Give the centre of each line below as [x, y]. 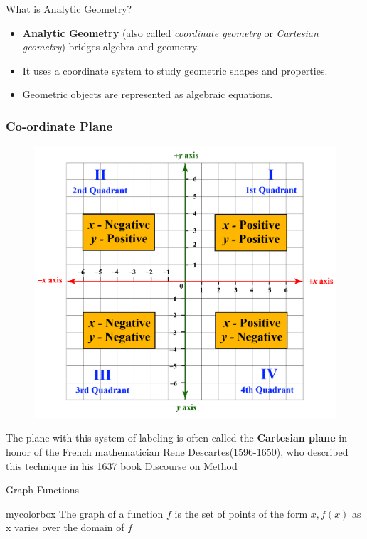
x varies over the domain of [65, 527]
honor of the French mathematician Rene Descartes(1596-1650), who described [177, 451]
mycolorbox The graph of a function [85, 513]
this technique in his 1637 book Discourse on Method [122, 465]
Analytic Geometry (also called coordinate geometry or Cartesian [170, 32]
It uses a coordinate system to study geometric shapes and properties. [175, 70]
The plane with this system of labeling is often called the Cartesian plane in [176, 438]
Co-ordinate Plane [59, 126]
